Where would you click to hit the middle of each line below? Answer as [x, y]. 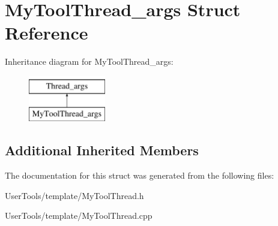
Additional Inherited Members [102, 150]
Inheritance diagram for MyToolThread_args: [89, 61]
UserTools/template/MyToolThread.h [74, 195]
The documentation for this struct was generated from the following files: [140, 175]
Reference [47, 33]
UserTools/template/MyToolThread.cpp [79, 216]
